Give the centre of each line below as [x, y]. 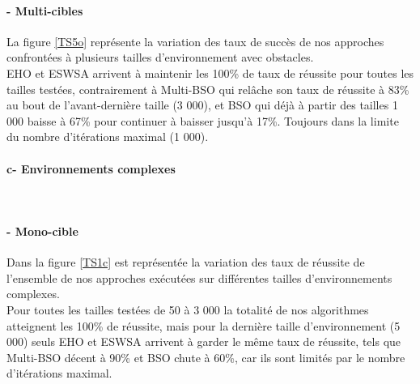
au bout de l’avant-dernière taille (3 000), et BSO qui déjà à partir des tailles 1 [202, 105]
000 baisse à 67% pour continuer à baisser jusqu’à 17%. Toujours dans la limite [203, 120]
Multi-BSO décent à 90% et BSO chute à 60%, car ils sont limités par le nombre [206, 357]
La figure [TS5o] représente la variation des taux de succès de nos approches [195, 41]
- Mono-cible [42, 230]
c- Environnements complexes [91, 168]
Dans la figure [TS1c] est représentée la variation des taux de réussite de [186, 262]
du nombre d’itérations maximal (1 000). [108, 137]
